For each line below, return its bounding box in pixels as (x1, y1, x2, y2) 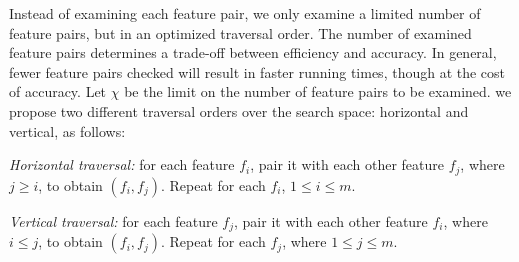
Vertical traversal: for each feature (9, 210, 218, 231)
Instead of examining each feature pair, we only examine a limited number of (9, 3, 481, 23)
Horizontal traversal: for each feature (9, 154, 235, 175)
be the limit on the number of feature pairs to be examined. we (124, 81, 512, 102)
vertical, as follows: (9, 120, 126, 141)
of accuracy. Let (9, 81, 107, 102)
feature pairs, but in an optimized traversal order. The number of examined (9, 22, 472, 43)
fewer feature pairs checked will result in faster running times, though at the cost (9, 61, 506, 82)
